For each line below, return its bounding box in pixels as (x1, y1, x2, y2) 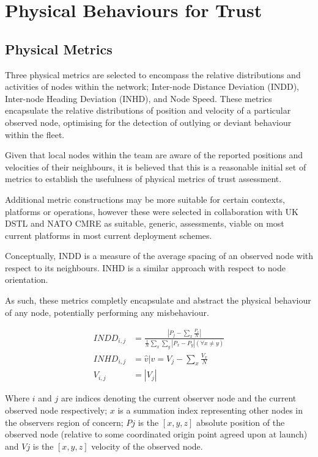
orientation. (5, 273, 48, 286)
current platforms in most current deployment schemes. (5, 228, 212, 241)
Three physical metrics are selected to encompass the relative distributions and (5, 68, 301, 81)
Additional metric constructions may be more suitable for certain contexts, (5, 192, 285, 205)
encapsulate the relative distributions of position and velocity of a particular (5, 104, 291, 117)
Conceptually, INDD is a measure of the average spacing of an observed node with (5, 249, 314, 262)
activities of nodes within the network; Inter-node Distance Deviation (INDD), (5, 80, 299, 93)
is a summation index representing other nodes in (117, 403, 303, 416)
